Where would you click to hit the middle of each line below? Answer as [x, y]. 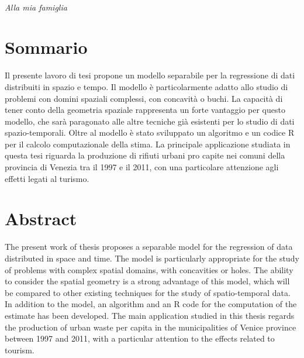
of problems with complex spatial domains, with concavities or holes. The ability [149, 269]
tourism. [20, 350]
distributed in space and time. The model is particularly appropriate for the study [152, 258]
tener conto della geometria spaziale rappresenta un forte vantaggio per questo [145, 110]
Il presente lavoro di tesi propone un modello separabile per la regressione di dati [150, 75]
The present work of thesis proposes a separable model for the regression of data [149, 247]
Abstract [41, 218]
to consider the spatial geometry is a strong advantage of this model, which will [147, 281]
